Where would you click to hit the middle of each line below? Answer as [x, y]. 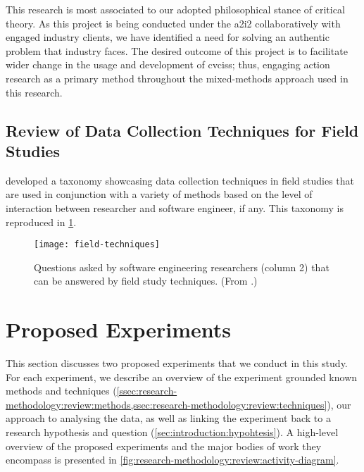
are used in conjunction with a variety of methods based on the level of [159, 194]
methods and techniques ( [61, 391]
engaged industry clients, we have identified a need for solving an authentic [168, 37]
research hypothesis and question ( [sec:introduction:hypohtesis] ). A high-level [172, 432]
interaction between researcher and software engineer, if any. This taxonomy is [175, 207]
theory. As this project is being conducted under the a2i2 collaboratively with [173, 23]
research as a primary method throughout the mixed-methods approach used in [177, 78]
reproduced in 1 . [41, 222]
